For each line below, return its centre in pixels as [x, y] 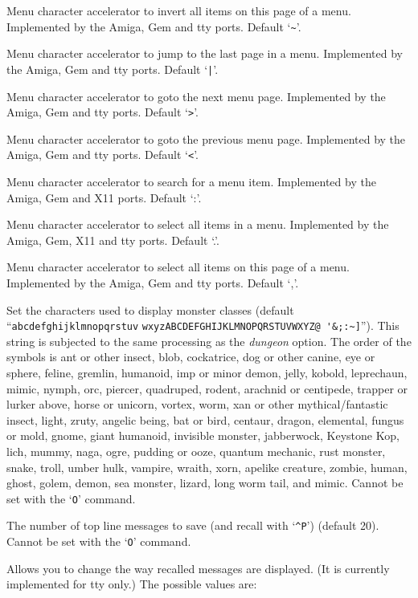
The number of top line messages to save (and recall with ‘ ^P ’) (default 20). [193, 525]
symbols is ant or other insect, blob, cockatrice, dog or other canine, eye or [191, 357]
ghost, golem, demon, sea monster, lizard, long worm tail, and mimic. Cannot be [205, 483]
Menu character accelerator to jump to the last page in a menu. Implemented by [205, 53]
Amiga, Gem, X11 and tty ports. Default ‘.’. [113, 240]
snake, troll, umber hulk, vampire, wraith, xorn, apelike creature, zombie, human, [207, 467]
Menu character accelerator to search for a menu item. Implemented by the [191, 181]
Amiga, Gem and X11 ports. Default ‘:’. [104, 197]
